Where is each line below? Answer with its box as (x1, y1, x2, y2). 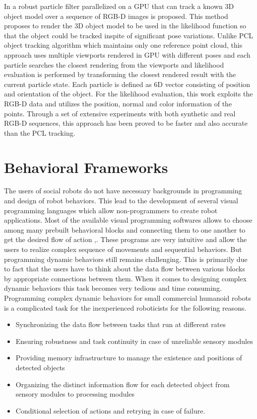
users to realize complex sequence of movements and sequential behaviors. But (4, 244, 242, 254)
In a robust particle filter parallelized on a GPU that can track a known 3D (4, 1, 234, 11)
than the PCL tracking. (4, 127, 75, 138)
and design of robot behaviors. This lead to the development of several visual (4, 195, 238, 206)
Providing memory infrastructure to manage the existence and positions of (15, 352, 242, 363)
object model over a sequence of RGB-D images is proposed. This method (4, 10, 228, 21)
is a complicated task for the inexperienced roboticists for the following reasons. (4, 302, 247, 313)
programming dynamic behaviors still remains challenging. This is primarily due (4, 253, 248, 264)
